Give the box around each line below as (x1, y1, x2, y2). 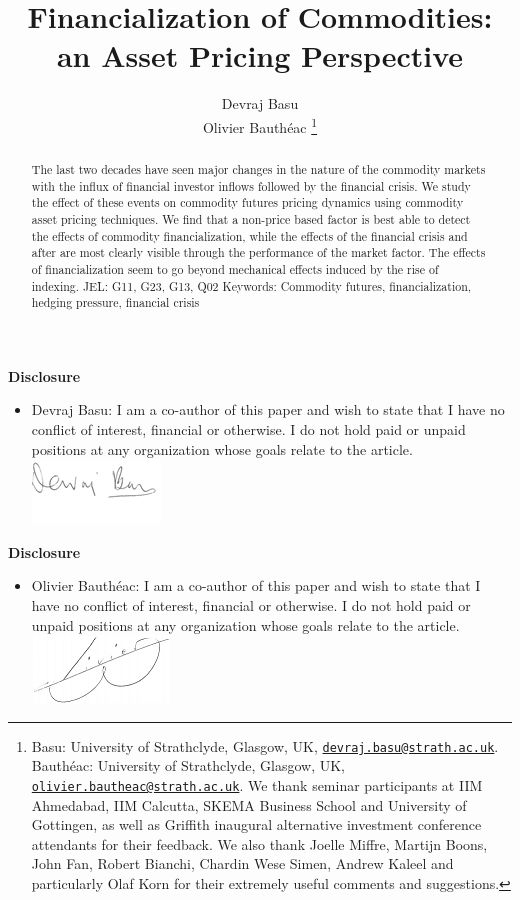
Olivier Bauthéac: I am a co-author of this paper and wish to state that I (31, 575, 481, 596)
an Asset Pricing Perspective (56, 35, 464, 76)
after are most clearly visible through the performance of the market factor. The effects (31, 244, 486, 261)
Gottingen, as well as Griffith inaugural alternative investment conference (31, 814, 482, 835)
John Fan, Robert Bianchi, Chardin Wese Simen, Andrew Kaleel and (31, 853, 454, 874)
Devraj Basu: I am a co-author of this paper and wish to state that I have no (31, 399, 505, 420)
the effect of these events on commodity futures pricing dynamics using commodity (31, 194, 464, 211)
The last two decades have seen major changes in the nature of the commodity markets (31, 160, 486, 177)
